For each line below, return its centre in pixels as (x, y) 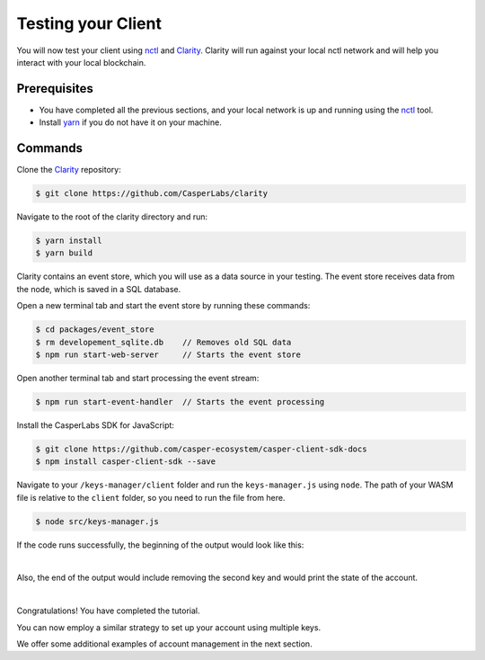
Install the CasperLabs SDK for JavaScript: (96, 425)
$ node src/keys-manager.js (97, 521)
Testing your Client (89, 23)
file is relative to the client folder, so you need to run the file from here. (151, 497)
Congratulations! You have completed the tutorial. (109, 611)
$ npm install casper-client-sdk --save (125, 462)
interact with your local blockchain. (81, 62)
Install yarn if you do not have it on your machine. (130, 122)
